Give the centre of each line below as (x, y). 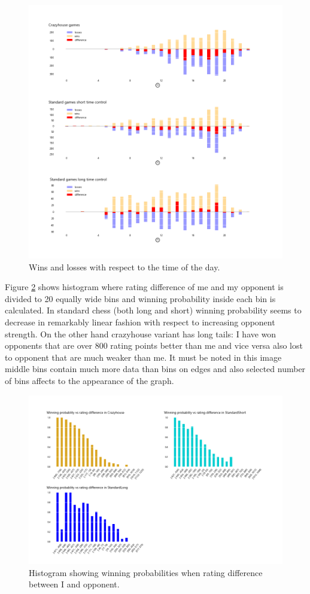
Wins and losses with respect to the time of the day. (124, 266)
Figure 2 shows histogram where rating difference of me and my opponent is (144, 287)
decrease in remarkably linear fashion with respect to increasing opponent (140, 322)
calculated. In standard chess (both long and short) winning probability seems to (153, 310)
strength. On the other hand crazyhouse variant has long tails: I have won (141, 333)
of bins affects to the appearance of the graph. (89, 380)
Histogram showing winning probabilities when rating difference (146, 572)
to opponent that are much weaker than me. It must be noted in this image (143, 357)
